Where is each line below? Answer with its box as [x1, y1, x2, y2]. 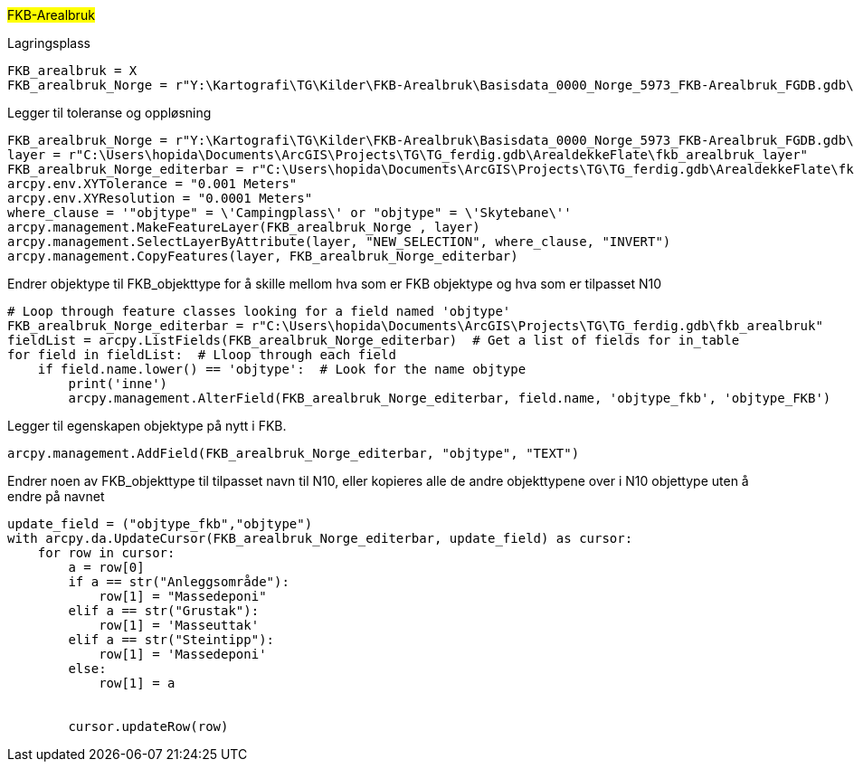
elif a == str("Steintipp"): [68, 632, 275, 647]
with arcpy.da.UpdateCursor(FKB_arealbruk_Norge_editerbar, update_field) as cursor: [7, 531, 633, 546]
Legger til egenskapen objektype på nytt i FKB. [7, 418, 287, 433]
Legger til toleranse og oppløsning [7, 105, 212, 120]
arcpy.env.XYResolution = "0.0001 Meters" [7, 191, 313, 205]
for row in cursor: [37, 546, 176, 560]
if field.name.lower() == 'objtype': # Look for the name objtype [37, 362, 527, 376]
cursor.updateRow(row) [68, 719, 229, 734]
